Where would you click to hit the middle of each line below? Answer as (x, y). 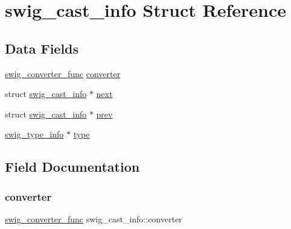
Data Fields (42, 48)
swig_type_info (34, 134)
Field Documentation (72, 167)
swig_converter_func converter (63, 73)
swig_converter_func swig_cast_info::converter (94, 218)
